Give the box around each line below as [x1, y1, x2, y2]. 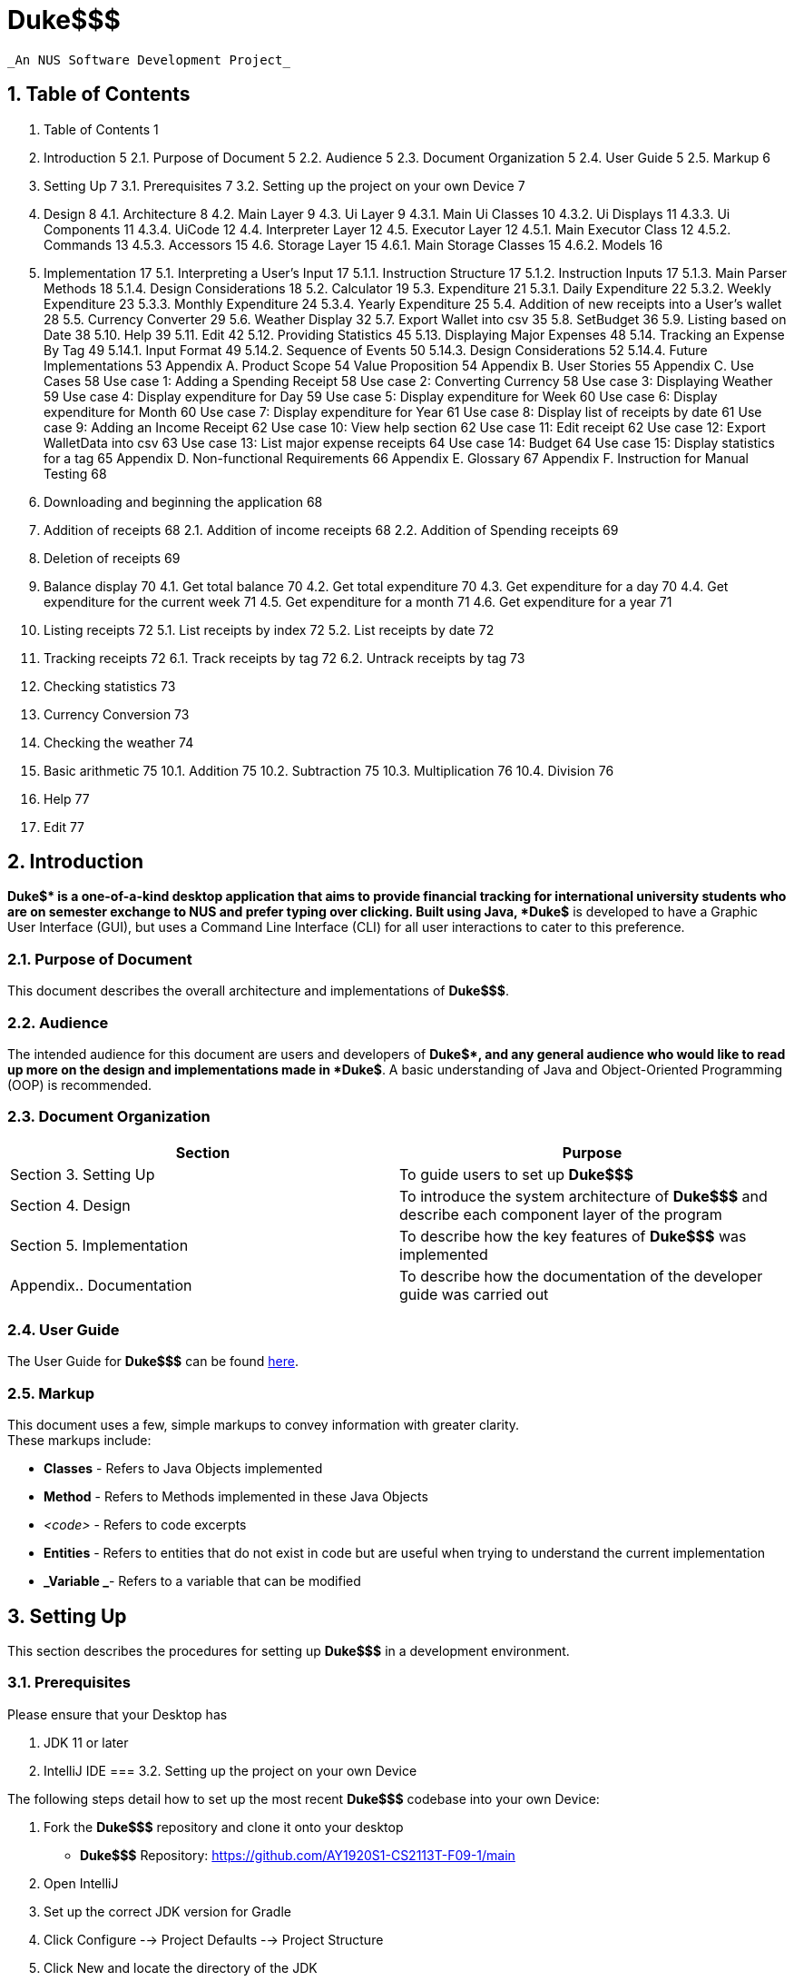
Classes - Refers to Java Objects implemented [44, 1461, 323, 1477]
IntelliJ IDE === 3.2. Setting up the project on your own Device [44, 1762, 417, 1778]
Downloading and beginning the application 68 [44, 493, 323, 510]
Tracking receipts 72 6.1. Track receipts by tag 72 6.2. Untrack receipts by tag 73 [44, 649, 525, 666]
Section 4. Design [10, 1195, 131, 1214]
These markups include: [7, 1432, 152, 1449]
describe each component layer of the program [399, 1204, 722, 1223]
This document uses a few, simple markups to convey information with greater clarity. [7, 1417, 520, 1433]
